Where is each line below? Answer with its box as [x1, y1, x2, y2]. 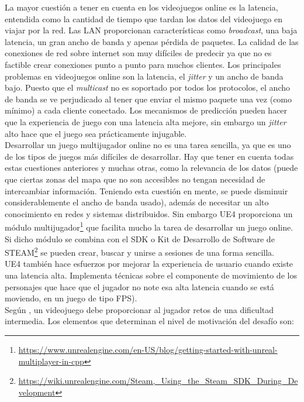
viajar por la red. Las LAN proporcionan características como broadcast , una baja [5, 24, 298, 36]
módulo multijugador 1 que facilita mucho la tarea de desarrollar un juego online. [5, 219, 293, 233]
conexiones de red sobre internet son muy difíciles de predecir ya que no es [5, 47, 272, 59]
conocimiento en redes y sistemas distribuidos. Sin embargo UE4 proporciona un [5, 207, 293, 219]
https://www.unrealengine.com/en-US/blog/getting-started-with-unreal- [18, 343, 278, 355]
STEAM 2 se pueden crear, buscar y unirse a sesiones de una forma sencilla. [5, 245, 274, 258]
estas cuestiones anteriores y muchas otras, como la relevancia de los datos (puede [5, 162, 298, 174]
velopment [18, 386, 56, 398]
